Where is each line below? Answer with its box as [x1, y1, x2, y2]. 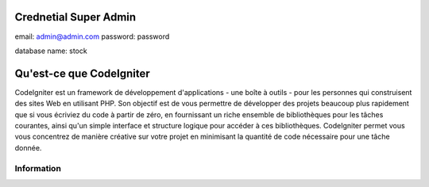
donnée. [14, 143, 42, 152]
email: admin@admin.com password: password [14, 32, 170, 41]
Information [14, 162, 61, 174]
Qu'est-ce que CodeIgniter [14, 67, 150, 80]
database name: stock [14, 46, 87, 55]
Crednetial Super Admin [14, 10, 137, 24]
